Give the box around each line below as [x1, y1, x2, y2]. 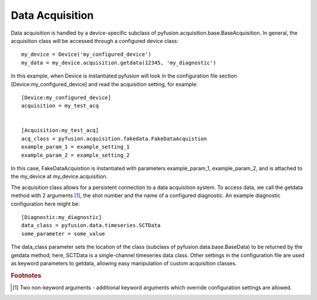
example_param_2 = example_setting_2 [21, 151, 130, 159]
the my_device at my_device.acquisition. [11, 173, 108, 180]
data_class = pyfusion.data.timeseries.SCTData [21, 222, 161, 229]
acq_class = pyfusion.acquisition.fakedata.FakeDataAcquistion [21, 135, 207, 142]
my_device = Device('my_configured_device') [21, 51, 152, 58]
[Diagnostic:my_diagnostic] [21, 214, 102, 220]
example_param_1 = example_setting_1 [21, 144, 130, 150]
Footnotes [11, 271, 42, 279]
